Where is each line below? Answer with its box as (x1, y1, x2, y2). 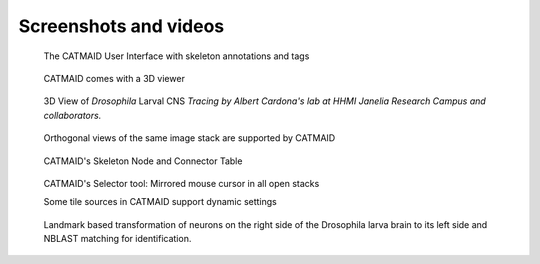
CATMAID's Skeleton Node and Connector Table (43, 155, 243, 167)
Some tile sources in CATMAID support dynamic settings (43, 196, 277, 208)
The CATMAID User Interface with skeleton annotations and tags (43, 50, 310, 62)
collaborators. (43, 109, 102, 121)
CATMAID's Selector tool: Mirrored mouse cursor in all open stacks (43, 177, 320, 189)
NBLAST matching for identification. (43, 233, 192, 245)
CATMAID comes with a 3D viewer (43, 72, 185, 84)
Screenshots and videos (18, 15, 225, 37)
